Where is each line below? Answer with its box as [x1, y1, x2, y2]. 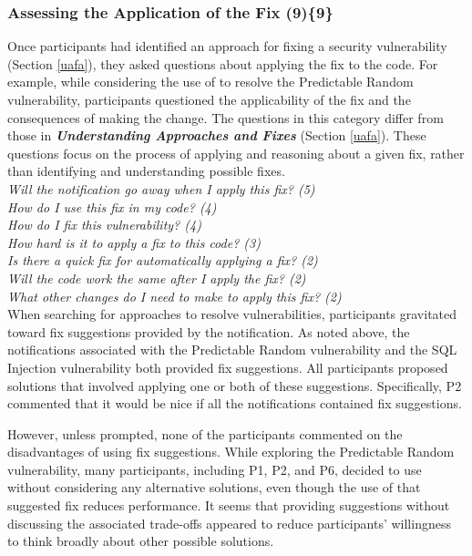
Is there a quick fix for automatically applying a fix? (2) [7, 251, 318, 270]
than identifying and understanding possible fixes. [7, 161, 285, 180]
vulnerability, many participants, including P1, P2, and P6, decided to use [7, 459, 422, 479]
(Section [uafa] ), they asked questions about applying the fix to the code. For [7, 54, 438, 73]
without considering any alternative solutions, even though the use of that [7, 478, 421, 497]
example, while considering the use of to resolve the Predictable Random [7, 72, 414, 91]
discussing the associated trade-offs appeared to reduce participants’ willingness [7, 513, 451, 532]
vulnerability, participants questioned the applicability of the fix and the [7, 90, 411, 108]
